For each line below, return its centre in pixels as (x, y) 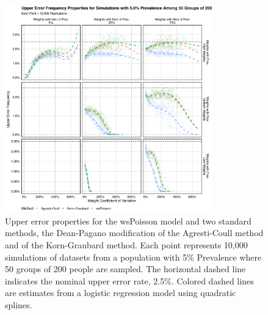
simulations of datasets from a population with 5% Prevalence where (133, 257)
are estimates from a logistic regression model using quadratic (121, 293)
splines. (19, 304)
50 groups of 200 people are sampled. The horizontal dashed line (125, 269)
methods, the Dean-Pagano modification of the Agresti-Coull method (134, 233)
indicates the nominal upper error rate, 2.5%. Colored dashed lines (129, 280)
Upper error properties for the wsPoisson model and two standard (128, 220)
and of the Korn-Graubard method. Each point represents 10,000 (126, 244)
